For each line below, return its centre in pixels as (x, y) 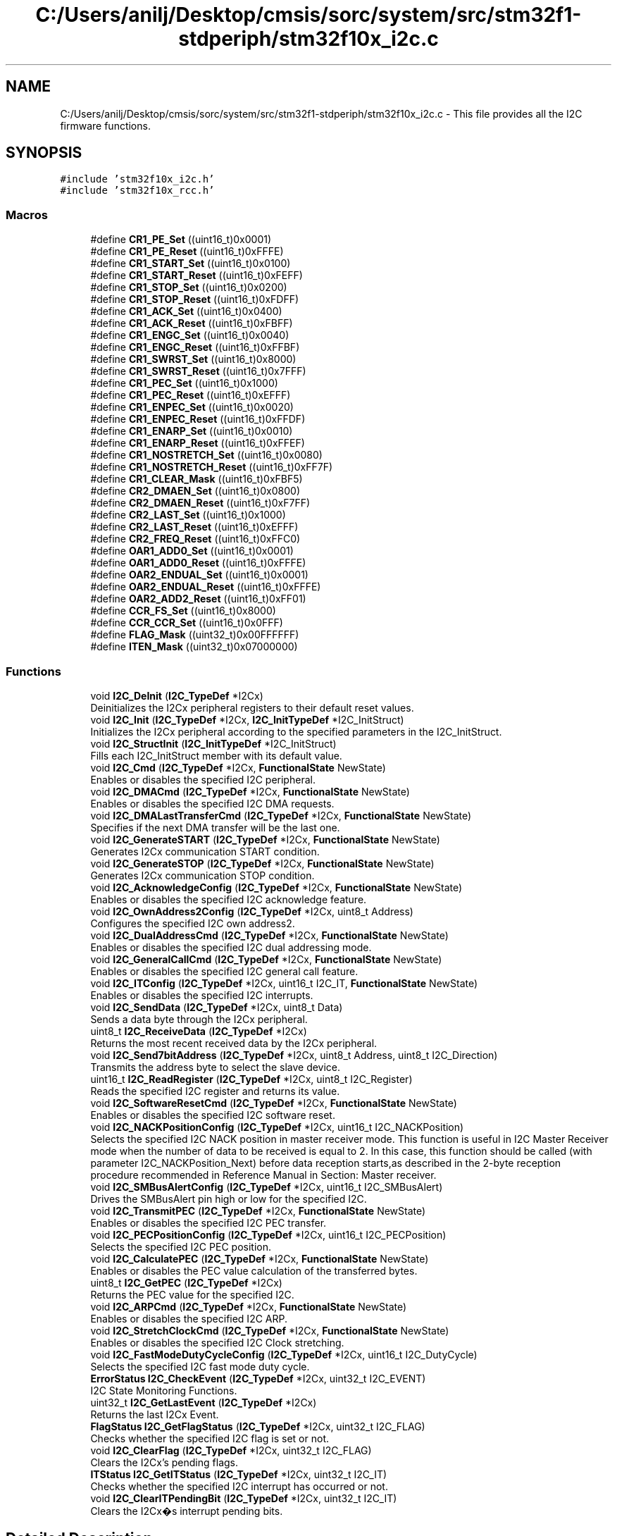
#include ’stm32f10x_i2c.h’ (137, 179)
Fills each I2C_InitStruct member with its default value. (216, 755)
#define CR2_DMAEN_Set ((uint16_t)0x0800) (195, 491)
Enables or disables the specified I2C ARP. (189, 1318)
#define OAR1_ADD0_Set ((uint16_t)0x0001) (192, 551)
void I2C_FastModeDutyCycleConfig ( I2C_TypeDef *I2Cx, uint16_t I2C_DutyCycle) (284, 1354)
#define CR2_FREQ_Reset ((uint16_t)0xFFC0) (195, 539)
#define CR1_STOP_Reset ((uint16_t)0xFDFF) (195, 299)
